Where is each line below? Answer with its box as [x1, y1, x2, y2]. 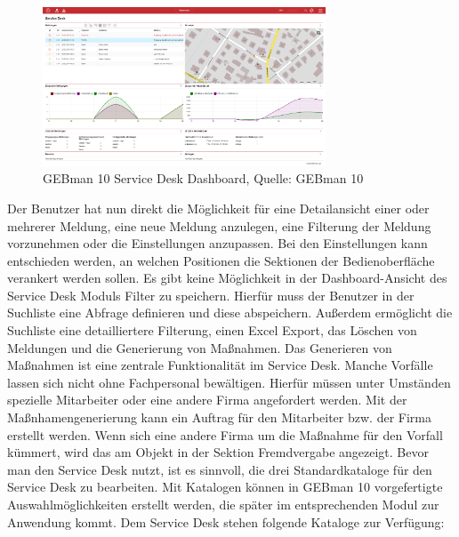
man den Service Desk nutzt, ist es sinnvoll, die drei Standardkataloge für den [7, 460, 432, 478]
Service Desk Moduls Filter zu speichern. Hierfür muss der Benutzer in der [7, 285, 415, 304]
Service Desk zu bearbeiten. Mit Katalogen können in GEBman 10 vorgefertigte [7, 477, 443, 496]
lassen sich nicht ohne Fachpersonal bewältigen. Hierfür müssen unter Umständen [7, 373, 451, 391]
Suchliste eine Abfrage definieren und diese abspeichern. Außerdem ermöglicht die [7, 303, 453, 322]
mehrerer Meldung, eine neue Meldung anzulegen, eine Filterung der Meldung [7, 216, 431, 235]
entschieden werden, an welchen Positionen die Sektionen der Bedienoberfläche [7, 251, 435, 269]
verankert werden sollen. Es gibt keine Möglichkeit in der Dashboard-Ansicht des [7, 268, 447, 287]
